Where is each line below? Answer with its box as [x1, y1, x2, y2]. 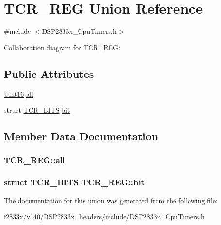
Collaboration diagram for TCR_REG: [4, 42, 121, 52]
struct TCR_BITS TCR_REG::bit [4, 176, 144, 188]
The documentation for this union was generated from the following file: [4, 195, 218, 205]
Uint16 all [4, 89, 33, 99]
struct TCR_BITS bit [4, 105, 70, 115]
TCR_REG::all [4, 154, 65, 166]
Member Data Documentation [4, 129, 158, 144]
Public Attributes [4, 66, 94, 81]
